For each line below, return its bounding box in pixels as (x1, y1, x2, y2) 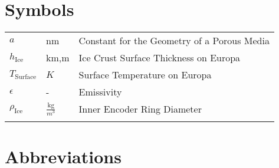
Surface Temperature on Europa (78, 68, 212, 82)
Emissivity (78, 85, 122, 99)
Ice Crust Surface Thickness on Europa (78, 51, 241, 65)
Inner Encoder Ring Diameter (78, 102, 202, 116)
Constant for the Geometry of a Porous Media (78, 34, 270, 48)
